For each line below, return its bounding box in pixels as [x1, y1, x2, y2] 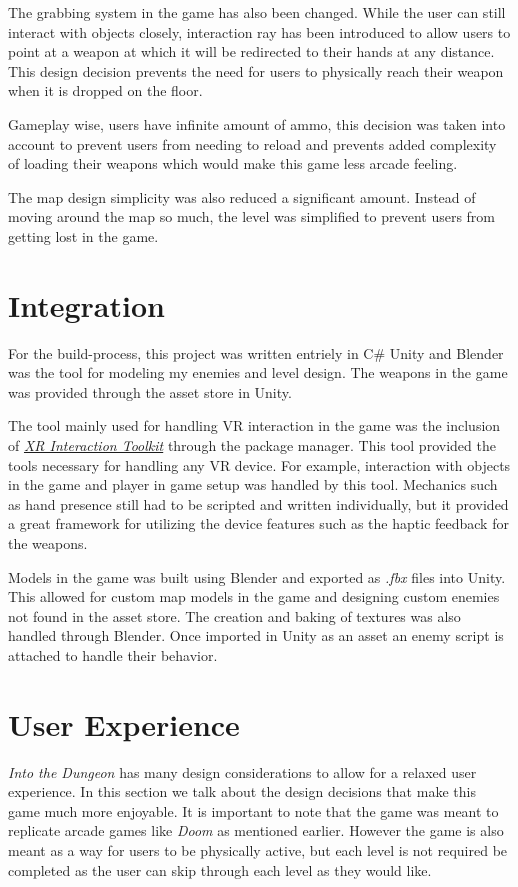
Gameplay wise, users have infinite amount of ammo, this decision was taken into [8, 113, 506, 134]
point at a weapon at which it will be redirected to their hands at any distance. [8, 41, 495, 62]
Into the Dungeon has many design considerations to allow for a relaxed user [8, 761, 477, 782]
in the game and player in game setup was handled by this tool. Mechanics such [8, 474, 498, 495]
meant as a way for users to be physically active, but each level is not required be [8, 840, 508, 861]
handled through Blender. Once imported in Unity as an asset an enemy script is [8, 625, 504, 646]
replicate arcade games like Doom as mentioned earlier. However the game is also [8, 820, 504, 841]
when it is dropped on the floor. [8, 80, 203, 101]
